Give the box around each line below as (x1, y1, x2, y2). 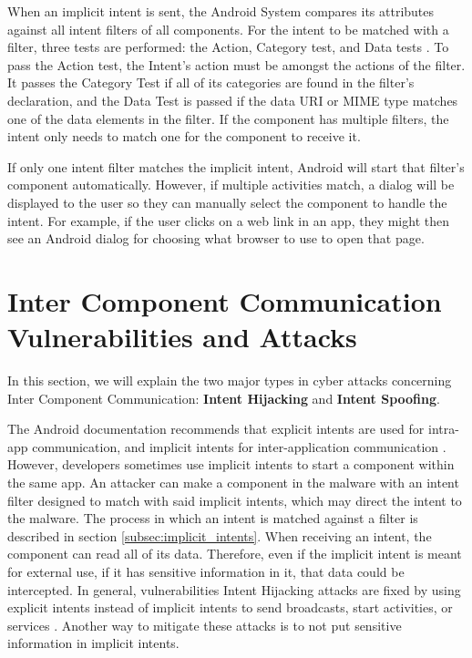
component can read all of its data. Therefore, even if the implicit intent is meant (7, 544, 462, 563)
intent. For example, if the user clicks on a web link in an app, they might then (7, 211, 449, 230)
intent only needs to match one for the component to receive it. (7, 127, 361, 146)
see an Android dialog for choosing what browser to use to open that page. (7, 229, 425, 248)
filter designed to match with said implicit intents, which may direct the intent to (7, 490, 462, 509)
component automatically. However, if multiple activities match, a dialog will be (7, 175, 455, 194)
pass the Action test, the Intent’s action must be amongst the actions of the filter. (7, 55, 466, 74)
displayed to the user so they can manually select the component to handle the (7, 192, 447, 211)
